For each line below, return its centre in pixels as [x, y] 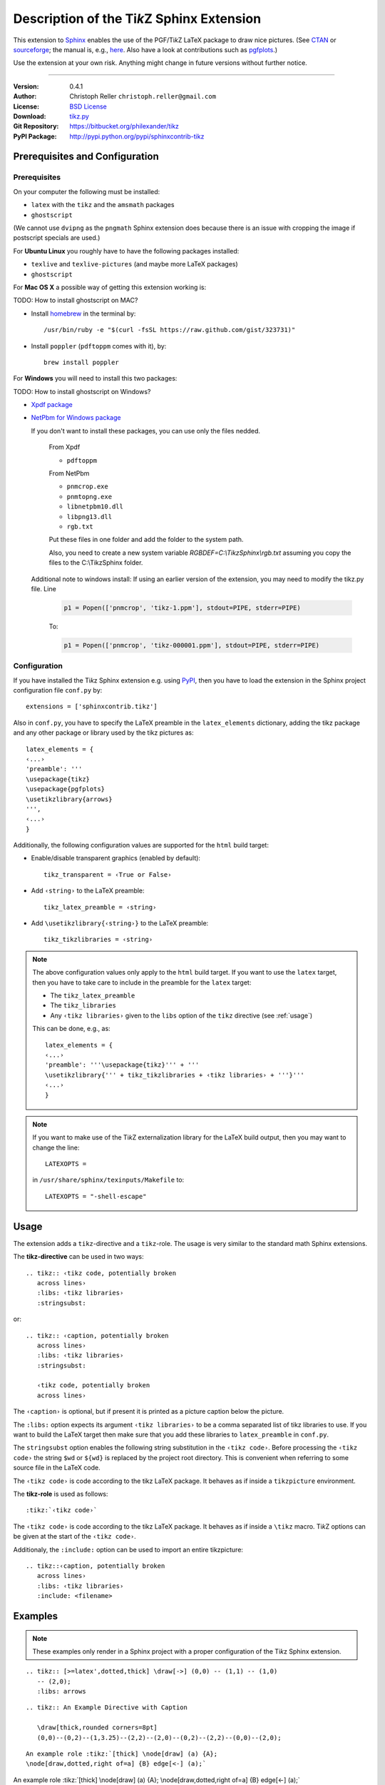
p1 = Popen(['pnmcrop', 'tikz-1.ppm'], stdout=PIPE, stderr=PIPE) [182, 608]
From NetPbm [69, 473]
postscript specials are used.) [57, 238]
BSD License [88, 106]
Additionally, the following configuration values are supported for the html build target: [141, 845]
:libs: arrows [61, 1691]
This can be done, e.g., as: [71, 1029]
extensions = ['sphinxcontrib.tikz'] [92, 707]
